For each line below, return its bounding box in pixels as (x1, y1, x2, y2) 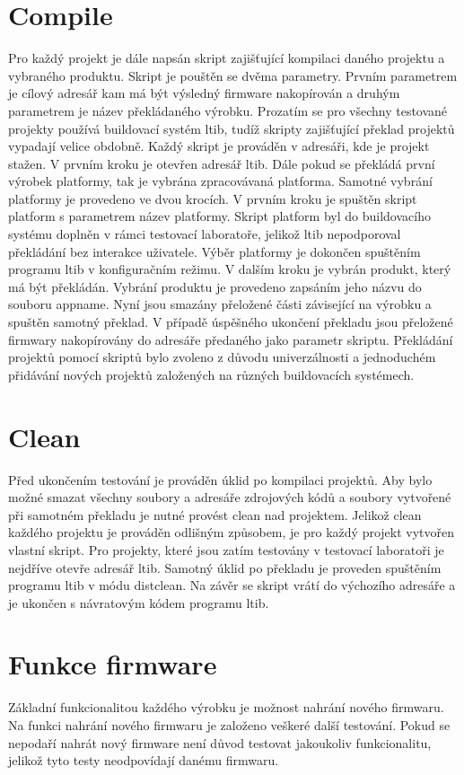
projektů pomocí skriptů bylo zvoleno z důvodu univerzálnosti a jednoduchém (8, 348, 436, 366)
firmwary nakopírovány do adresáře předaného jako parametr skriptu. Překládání (8, 330, 453, 348)
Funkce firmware (8, 646, 217, 683)
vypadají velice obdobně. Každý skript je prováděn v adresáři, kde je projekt (8, 137, 430, 155)
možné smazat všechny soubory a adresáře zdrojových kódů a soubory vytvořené (8, 488, 451, 506)
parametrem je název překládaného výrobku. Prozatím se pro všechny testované (8, 101, 448, 119)
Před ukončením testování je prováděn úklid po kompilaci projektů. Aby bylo (8, 470, 433, 489)
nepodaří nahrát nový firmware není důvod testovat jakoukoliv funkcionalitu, (8, 733, 432, 752)
